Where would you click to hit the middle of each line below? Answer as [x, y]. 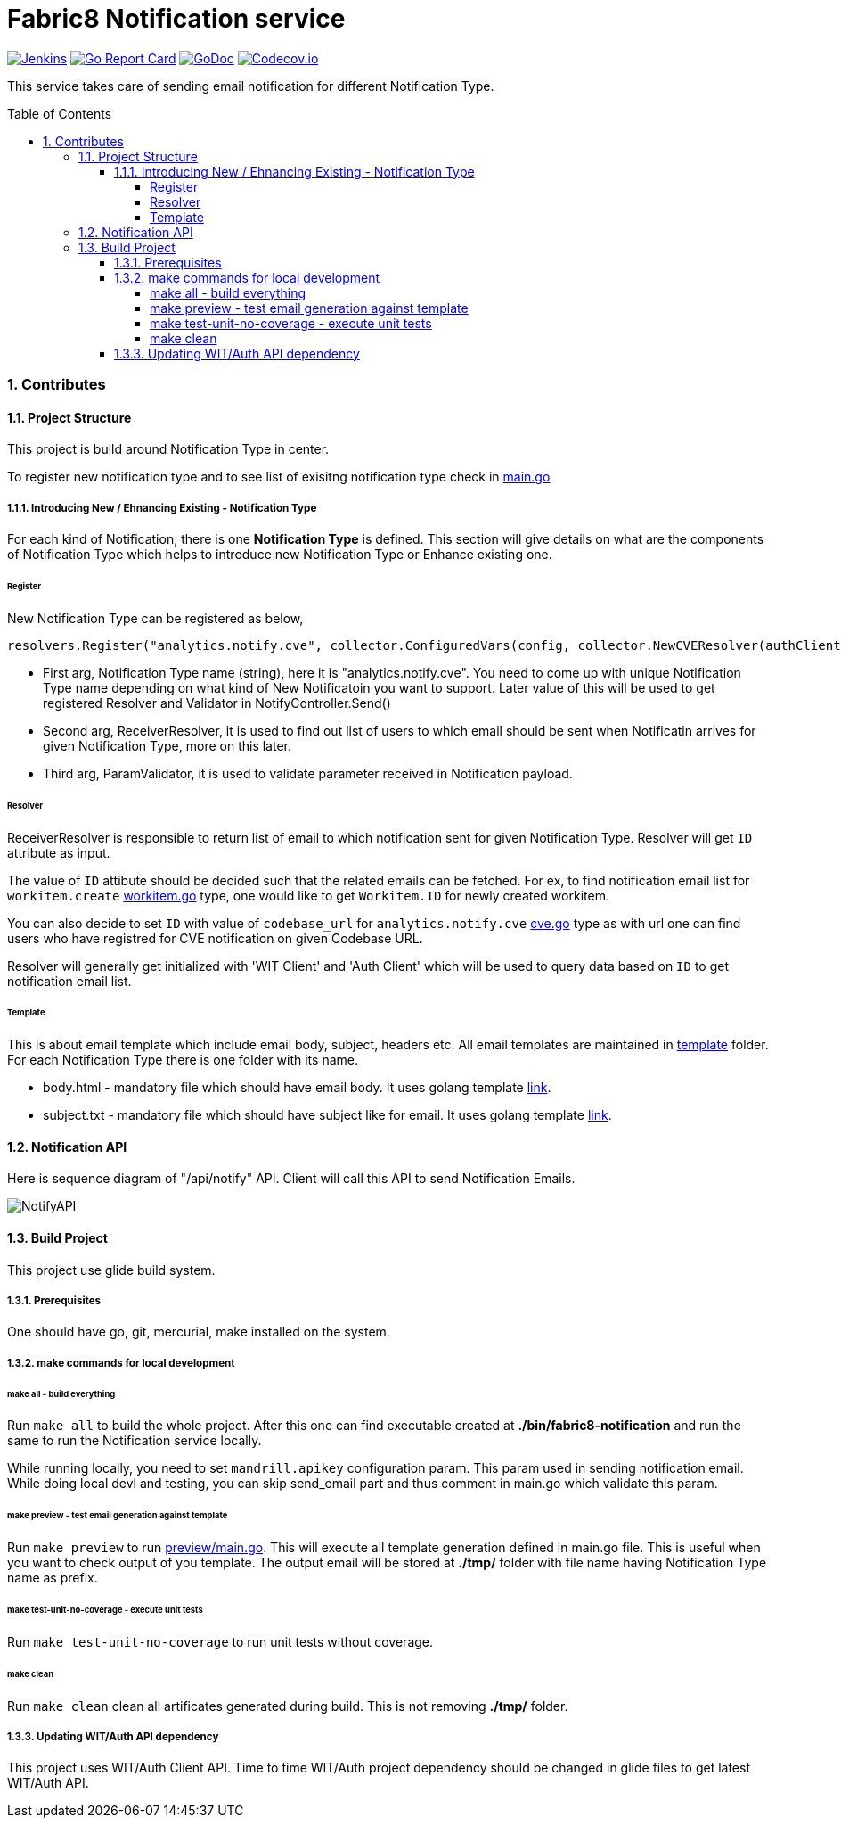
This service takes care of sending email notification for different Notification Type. [251, 86]
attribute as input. [59, 852]
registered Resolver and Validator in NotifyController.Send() [217, 703]
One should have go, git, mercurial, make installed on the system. [199, 1332]
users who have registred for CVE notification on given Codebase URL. [215, 938]
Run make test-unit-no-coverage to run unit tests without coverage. [220, 1641]
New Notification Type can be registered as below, [155, 618]
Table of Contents [60, 113]
